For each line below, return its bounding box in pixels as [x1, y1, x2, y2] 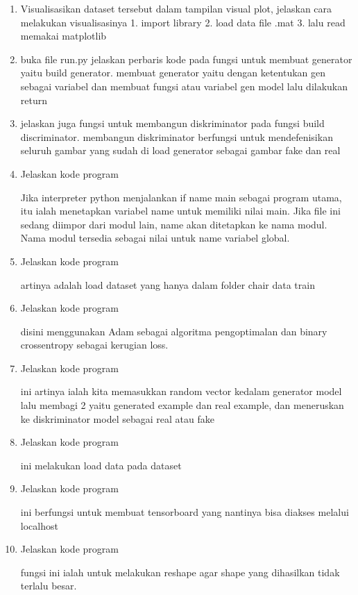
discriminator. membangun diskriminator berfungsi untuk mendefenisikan [20, 129, 333, 144]
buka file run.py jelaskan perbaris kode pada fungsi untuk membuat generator [20, 51, 352, 66]
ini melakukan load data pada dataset [20, 458, 182, 472]
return [20, 92, 48, 107]
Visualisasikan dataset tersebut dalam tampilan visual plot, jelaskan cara [20, 1, 332, 15]
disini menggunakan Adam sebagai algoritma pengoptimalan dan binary [20, 324, 327, 338]
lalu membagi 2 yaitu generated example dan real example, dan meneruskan [20, 398, 344, 412]
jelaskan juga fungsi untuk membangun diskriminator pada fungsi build [20, 116, 325, 131]
